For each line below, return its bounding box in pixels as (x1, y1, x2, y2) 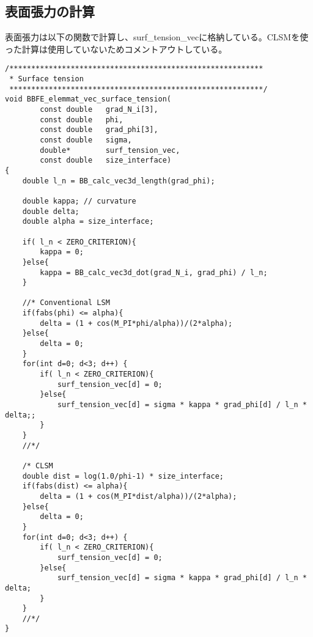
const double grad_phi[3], (40, 125, 158, 134)
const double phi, (40, 115, 123, 124)
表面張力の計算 (5, 2, 95, 21)
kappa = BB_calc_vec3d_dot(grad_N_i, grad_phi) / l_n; (40, 268, 268, 277)
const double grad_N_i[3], (40, 105, 158, 114)
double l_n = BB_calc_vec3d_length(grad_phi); (22, 176, 215, 185)
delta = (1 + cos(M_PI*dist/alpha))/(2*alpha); (40, 492, 237, 501)
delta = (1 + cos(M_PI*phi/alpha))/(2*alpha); (40, 318, 233, 328)
